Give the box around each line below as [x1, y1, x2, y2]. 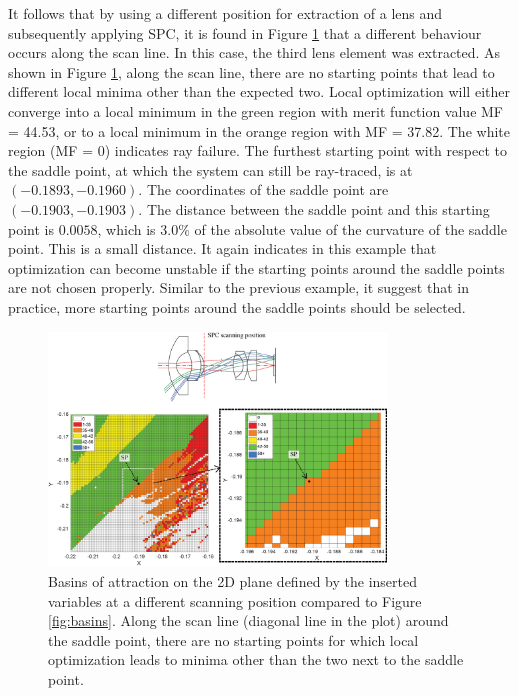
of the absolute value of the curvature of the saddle [194, 218, 507, 239]
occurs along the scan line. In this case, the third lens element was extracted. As [8, 42, 501, 63]
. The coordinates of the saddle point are [138, 179, 389, 200]
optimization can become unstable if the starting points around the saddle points [8, 257, 505, 278]
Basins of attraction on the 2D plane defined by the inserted [48, 570, 417, 591]
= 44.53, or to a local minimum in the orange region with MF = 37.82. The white [8, 120, 510, 141]
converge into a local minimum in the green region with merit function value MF [8, 100, 504, 121]
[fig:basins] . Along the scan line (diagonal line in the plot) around [48, 610, 449, 631]
